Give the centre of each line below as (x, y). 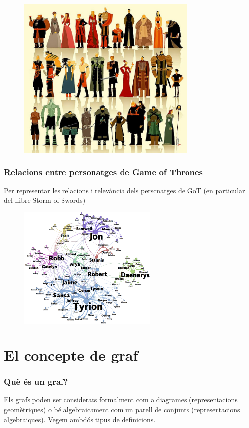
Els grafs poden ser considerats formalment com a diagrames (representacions (121, 400)
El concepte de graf (71, 354)
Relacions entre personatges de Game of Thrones (104, 172)
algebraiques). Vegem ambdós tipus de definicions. (80, 419)
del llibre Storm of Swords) (45, 200)
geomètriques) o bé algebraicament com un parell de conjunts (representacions (122, 409)
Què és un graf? (36, 381)
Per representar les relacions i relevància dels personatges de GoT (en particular (124, 190)
